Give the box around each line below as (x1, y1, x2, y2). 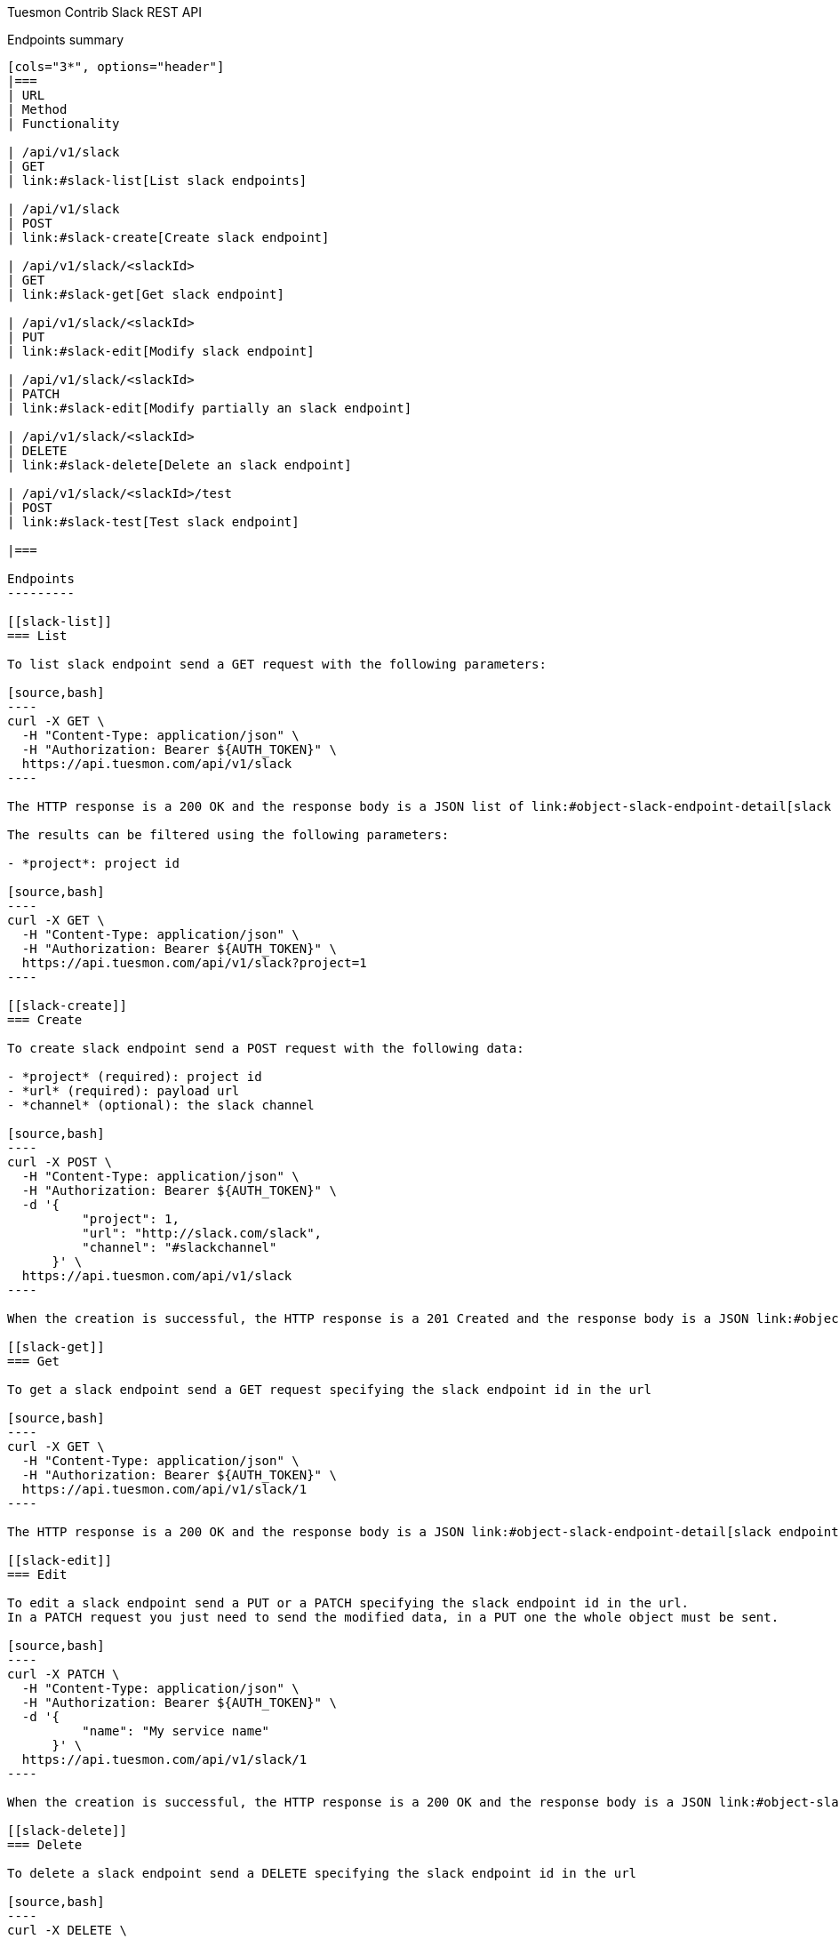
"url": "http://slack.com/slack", (82, 1226, 323, 1240)
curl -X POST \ (7, 1155, 113, 1169)
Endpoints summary (7, 32, 124, 47)
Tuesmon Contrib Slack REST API (7, 4, 203, 20)
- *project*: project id (7, 856, 180, 870)
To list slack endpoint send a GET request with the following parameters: (7, 657, 547, 671)
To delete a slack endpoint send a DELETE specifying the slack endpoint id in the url (7, 1866, 637, 1880)
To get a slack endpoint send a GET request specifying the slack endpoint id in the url (7, 1382, 651, 1397)
